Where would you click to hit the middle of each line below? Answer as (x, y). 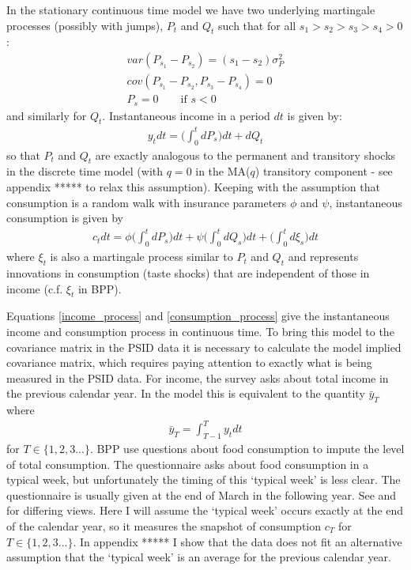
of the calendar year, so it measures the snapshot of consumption (164, 526)
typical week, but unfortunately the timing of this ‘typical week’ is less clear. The (204, 479)
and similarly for (47, 115)
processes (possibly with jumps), (85, 25)
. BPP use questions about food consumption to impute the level (247, 449)
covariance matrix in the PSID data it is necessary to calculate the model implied (204, 347)
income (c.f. (35, 288)
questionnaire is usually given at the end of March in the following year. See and (202, 495)
